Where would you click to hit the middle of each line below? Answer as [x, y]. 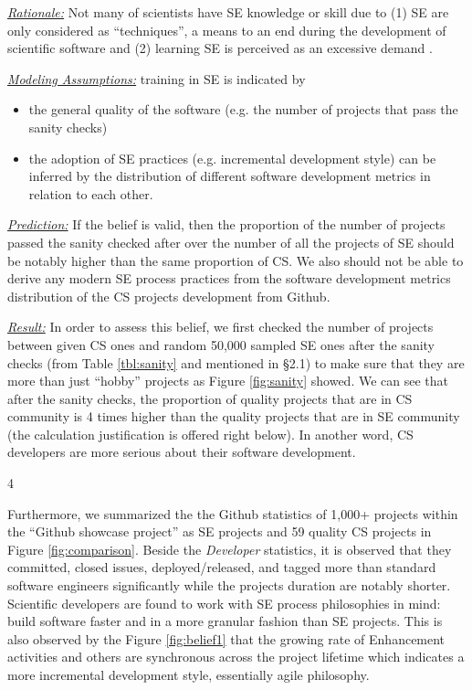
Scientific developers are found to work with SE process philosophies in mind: [224, 603]
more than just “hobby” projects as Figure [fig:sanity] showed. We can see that [228, 381]
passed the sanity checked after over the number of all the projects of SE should [231, 242]
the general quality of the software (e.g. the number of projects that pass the [243, 109]
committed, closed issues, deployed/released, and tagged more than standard [222, 567]
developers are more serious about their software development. [182, 452]
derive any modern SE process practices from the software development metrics [229, 278]
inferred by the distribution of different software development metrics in [230, 176]
